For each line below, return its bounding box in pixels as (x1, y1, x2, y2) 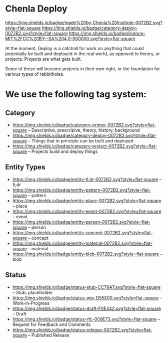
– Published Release (28, 332, 69, 338)
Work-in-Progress (12, 300, 50, 306)
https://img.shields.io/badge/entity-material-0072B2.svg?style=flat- (12, 240, 152, 246)
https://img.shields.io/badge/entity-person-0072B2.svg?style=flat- (12, 219, 150, 225)
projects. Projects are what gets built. (5, 56, 82, 62)
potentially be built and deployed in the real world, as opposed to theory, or (5, 51, 160, 57)
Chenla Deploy (5, 3, 67, 15)
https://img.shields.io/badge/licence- (68, 30, 145, 36)
